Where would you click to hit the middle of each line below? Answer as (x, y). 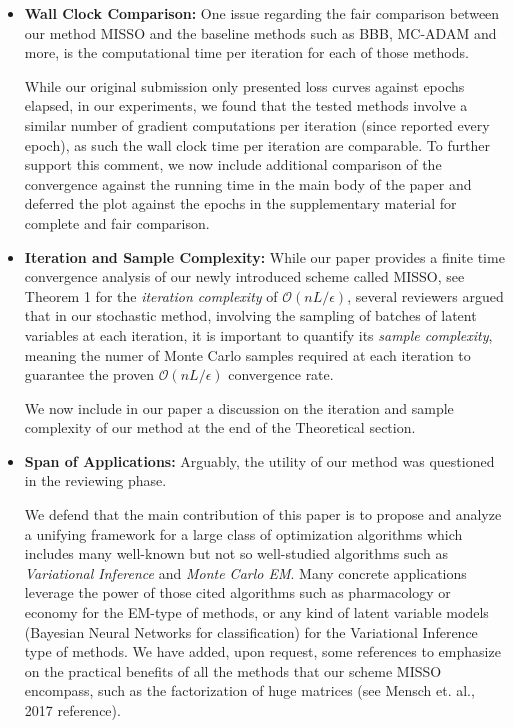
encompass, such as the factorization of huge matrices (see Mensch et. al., (249, 690)
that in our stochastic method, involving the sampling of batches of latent (250, 315)
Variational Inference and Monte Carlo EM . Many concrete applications (245, 572)
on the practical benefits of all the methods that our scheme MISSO (233, 670)
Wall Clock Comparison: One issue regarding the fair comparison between (262, 13)
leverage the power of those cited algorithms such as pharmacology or (237, 592)
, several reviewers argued (425, 295)
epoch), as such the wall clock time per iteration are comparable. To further (257, 144)
